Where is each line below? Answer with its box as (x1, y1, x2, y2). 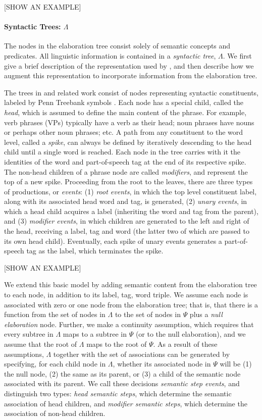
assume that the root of (4, 339, 77, 349)
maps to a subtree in (63, 329, 127, 339)
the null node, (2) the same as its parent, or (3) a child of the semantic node (4, 368, 241, 379)
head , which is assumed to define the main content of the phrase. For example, (4, 107, 247, 117)
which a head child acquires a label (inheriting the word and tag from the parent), (4, 205, 258, 216)
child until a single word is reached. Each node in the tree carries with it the (4, 146, 241, 157)
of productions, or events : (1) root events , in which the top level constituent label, (4, 186, 257, 196)
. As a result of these (153, 339, 218, 349)
